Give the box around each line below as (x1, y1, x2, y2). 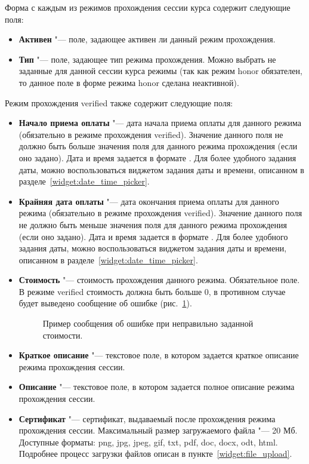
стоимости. (42, 328, 83, 341)
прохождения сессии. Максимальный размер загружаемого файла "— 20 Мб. (18, 424, 298, 437)
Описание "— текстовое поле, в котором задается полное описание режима (18, 380, 295, 393)
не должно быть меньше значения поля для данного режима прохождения (18, 218, 287, 231)
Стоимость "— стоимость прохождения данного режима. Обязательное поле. (18, 274, 300, 286)
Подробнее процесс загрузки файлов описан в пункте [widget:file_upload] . (18, 447, 292, 460)
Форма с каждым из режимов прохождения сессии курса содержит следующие (5, 1, 291, 13)
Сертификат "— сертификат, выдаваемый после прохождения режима (18, 412, 276, 425)
